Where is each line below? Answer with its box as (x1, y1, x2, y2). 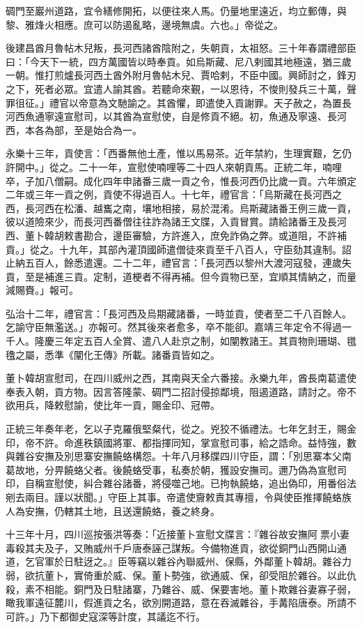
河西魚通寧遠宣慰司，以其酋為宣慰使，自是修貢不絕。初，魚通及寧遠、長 (6, 109, 337, 124)
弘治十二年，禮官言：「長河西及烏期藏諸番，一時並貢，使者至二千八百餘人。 (6, 306, 352, 320)
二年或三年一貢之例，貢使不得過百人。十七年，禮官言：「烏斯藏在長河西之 (6, 187, 342, 202)
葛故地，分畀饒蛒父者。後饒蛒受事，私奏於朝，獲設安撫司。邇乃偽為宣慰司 (6, 462, 347, 477)
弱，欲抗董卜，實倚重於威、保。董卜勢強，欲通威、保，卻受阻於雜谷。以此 (6, 567, 347, 582)
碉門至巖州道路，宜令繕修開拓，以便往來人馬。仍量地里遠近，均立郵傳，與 (6, 3, 347, 17)
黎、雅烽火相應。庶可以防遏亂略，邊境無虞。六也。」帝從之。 (6, 17, 283, 31)
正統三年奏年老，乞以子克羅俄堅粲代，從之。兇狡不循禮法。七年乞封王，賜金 (6, 421, 356, 436)
